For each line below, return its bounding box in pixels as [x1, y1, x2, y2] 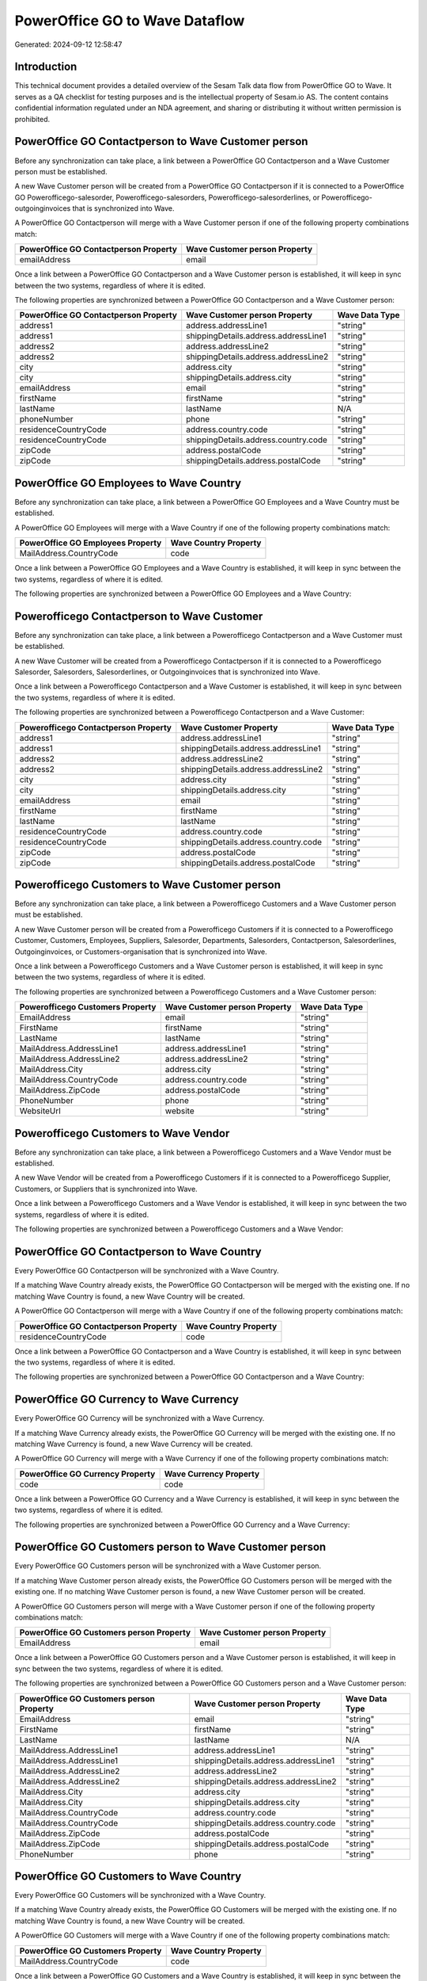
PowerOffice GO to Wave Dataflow [14, 12, 245, 29]
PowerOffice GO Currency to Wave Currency [14, 1393, 239, 1407]
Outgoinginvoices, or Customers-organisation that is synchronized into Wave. [14, 947, 268, 956]
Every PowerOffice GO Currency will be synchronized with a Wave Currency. [14, 1414, 265, 1423]
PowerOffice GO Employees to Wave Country [14, 476, 241, 490]
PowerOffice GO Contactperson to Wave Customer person [14, 135, 308, 148]
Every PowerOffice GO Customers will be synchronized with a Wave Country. [14, 1891, 266, 1900]
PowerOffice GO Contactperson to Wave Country [14, 1245, 263, 1258]
